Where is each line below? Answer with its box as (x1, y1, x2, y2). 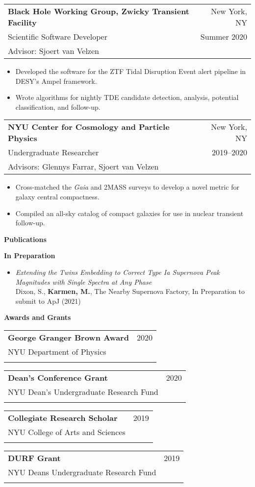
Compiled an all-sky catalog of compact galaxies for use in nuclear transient (15, 208, 244, 218)
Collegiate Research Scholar (8, 412, 118, 423)
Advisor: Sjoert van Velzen (8, 45, 99, 56)
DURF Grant (8, 452, 61, 463)
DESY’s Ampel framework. (15, 75, 97, 86)
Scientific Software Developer (8, 31, 107, 42)
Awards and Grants (4, 312, 71, 322)
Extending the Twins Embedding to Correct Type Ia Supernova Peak (15, 267, 220, 277)
